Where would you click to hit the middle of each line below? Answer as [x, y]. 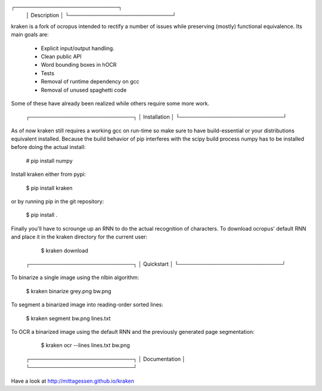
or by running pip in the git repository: [58, 201]
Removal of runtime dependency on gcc [90, 82]
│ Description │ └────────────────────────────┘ [101, 15]
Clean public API [61, 56]
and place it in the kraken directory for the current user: [79, 237]
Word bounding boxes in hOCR [79, 65]
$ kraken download [65, 250]
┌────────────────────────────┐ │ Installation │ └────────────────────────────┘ [157, 117]
